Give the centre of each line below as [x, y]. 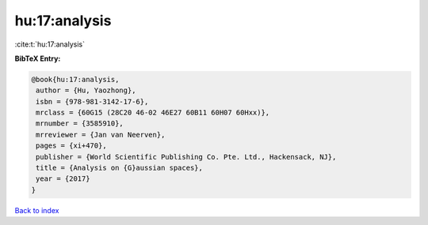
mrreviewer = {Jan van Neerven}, [101, 135]
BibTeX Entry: [38, 58]
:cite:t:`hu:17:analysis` [50, 44]
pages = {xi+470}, [71, 146]
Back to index [37, 210]
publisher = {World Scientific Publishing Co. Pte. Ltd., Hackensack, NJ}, [186, 157]
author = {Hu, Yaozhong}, [86, 90]
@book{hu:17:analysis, [75, 79]
